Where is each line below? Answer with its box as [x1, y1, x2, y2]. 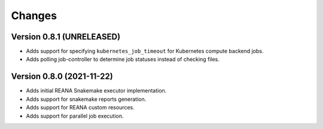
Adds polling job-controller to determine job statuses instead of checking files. [26, 56, 220, 63]
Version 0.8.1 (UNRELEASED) [11, 32, 121, 42]
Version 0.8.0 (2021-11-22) [11, 72, 113, 82]
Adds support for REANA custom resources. [26, 104, 135, 111]
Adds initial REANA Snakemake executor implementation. [26, 87, 167, 94]
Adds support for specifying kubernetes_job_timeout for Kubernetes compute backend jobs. [26, 48, 264, 55]
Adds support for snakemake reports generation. [26, 96, 147, 103]
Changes [11, 9, 57, 22]
